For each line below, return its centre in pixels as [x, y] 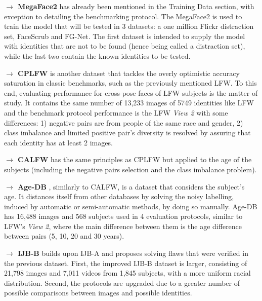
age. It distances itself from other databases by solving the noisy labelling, [119, 196]
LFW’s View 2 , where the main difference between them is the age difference [123, 226]
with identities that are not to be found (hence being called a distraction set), [125, 46]
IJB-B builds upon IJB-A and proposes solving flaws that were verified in [133, 253]
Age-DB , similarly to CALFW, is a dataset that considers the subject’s [131, 186]
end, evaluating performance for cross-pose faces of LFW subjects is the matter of [131, 92]
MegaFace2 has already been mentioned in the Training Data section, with [136, 6]
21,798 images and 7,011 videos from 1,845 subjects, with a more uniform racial [127, 273]
